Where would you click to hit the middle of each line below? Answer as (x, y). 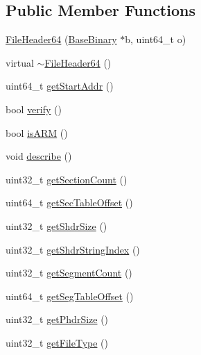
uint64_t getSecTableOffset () (69, 203)
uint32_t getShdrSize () (56, 225)
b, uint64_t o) (156, 39)
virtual (20, 62)
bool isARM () (37, 132)
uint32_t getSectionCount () (67, 179)
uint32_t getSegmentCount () (69, 273)
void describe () (39, 156)
